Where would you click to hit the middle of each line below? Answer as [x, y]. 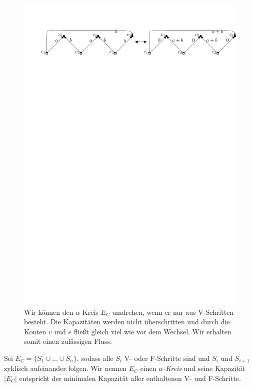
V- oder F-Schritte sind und [167, 358]
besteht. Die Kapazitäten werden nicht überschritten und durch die [127, 322]
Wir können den [49, 312]
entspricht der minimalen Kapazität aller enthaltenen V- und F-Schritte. [130, 378]
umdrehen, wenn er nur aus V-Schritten [173, 312]
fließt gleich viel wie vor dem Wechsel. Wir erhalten [152, 331]
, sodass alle [95, 358]
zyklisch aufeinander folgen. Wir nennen [65, 368]
